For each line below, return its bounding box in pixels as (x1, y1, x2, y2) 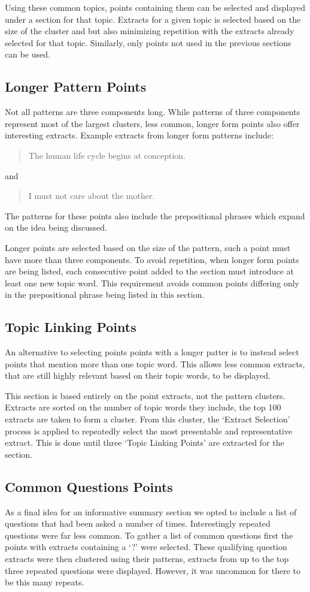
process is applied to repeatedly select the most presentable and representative (5, 424, 293, 437)
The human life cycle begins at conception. (28, 149, 186, 161)
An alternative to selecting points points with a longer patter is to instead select (5, 346, 299, 358)
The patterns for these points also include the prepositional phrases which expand (5, 209, 305, 222)
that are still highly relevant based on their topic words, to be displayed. (5, 369, 271, 382)
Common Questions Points (5, 477, 173, 496)
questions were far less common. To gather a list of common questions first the (5, 528, 293, 541)
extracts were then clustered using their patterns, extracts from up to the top (5, 552, 289, 565)
